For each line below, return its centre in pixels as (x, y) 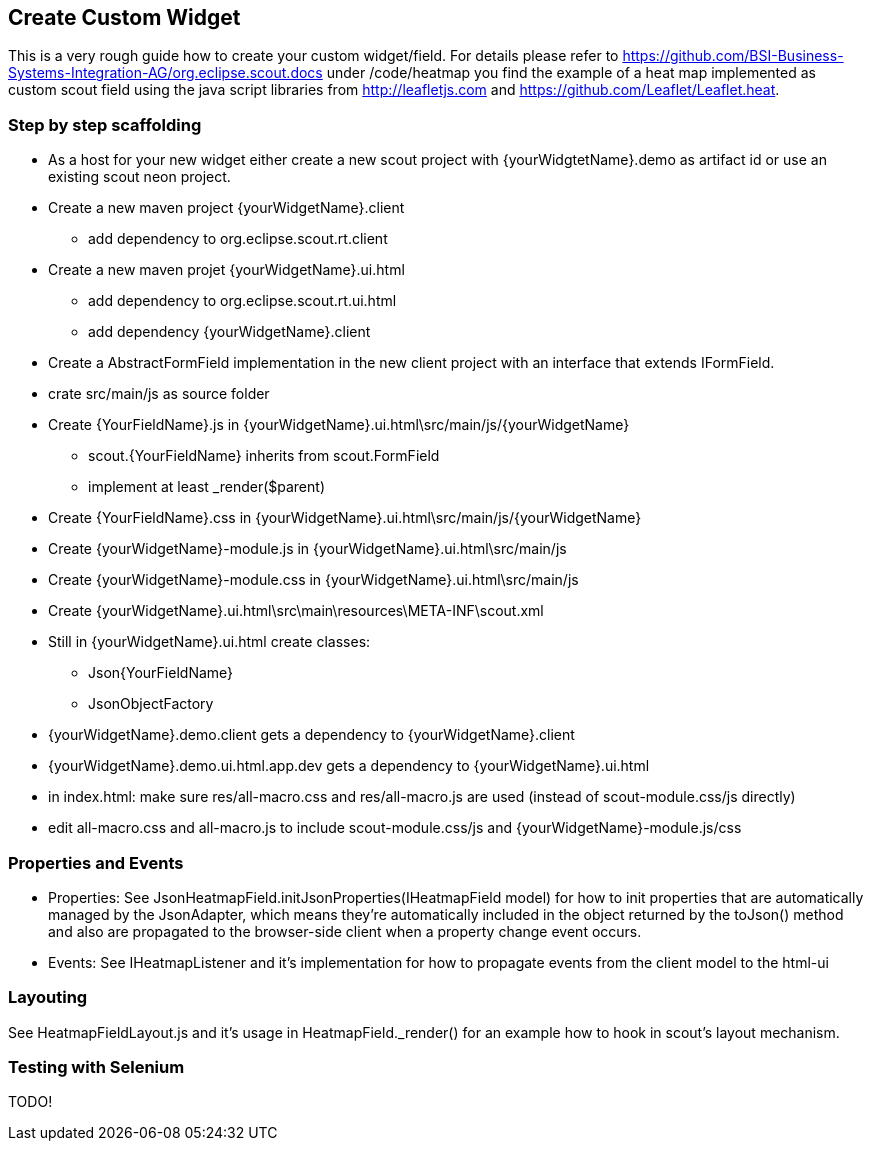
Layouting (48, 997)
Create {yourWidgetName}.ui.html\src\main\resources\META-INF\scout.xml (296, 611)
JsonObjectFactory (151, 704)
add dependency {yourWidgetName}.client (229, 332)
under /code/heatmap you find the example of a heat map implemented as (571, 73)
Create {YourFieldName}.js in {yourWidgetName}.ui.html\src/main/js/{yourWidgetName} (339, 425)
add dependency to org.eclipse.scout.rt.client (238, 239)
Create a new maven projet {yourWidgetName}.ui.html (226, 270)
